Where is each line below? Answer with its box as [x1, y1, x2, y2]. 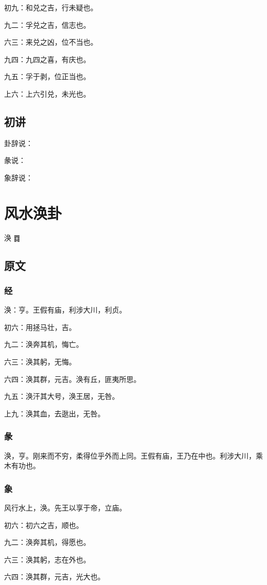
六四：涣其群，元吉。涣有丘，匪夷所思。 [4, 373, 141, 384]
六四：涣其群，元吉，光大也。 [4, 571, 105, 582]
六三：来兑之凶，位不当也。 [4, 36, 98, 47]
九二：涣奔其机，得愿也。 [4, 537, 90, 547]
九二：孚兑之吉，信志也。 [4, 19, 90, 30]
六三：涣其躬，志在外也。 [4, 554, 90, 564]
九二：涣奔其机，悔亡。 [4, 339, 83, 350]
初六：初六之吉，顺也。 [4, 519, 83, 530]
